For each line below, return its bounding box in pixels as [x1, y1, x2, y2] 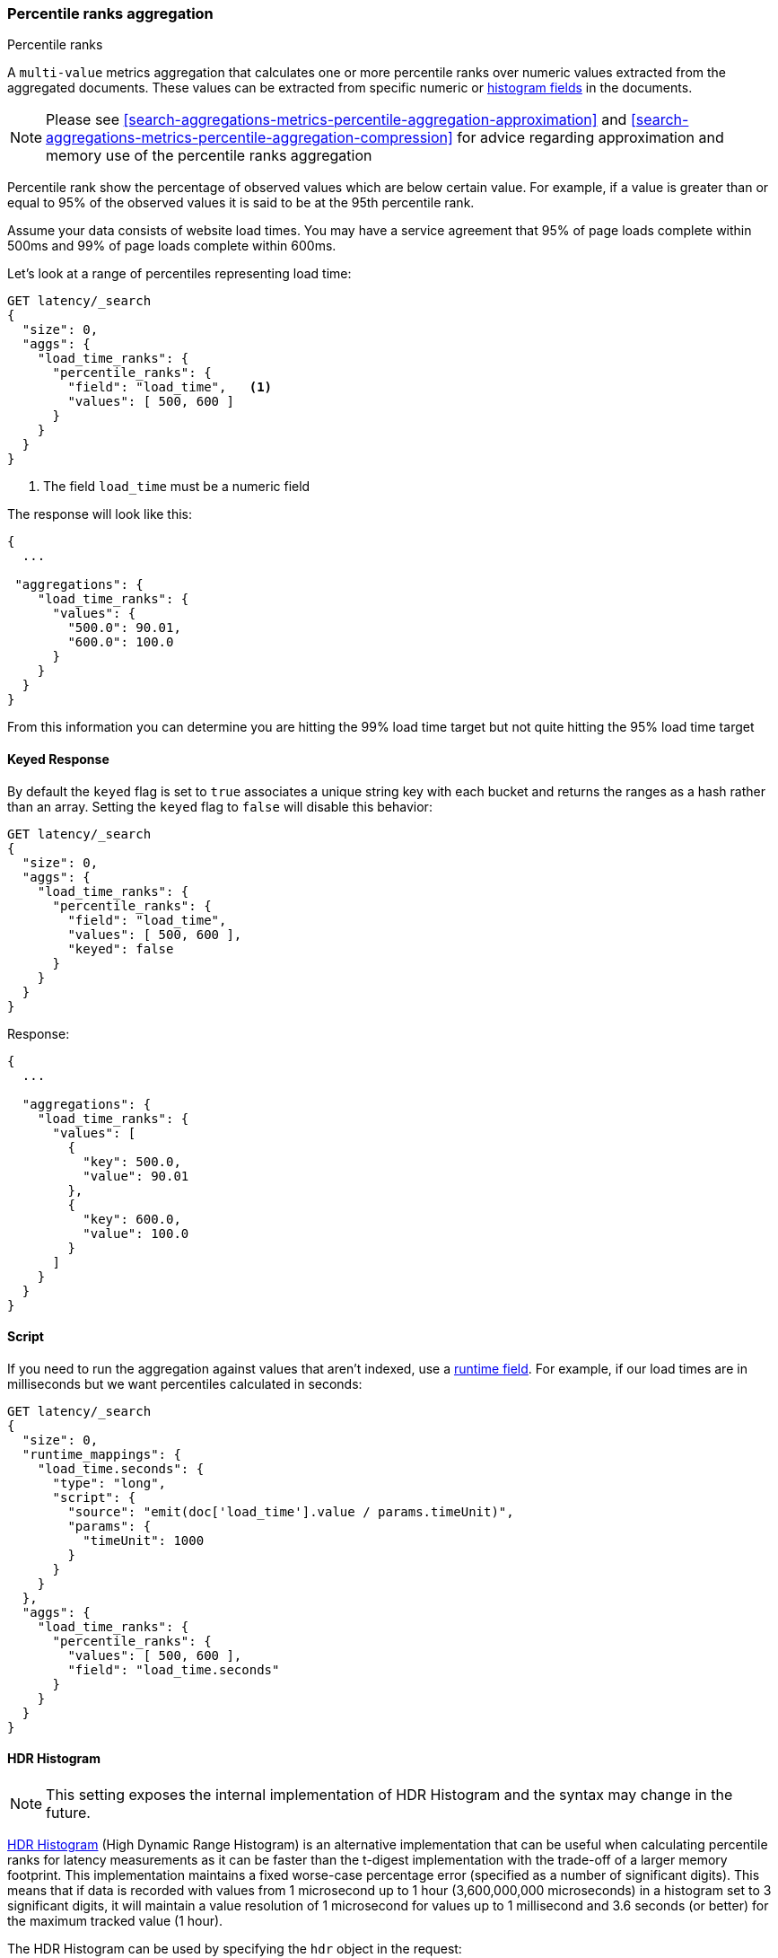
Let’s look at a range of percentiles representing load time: [7, 266, 352, 282]
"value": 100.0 [83, 1225, 189, 1241]
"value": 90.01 [83, 1168, 189, 1183]
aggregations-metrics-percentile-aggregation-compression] [46, 128, 453, 147]
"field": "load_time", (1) [67, 380, 273, 395]
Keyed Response [7, 751, 109, 767]
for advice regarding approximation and [457, 128, 724, 147]
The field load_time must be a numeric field [43, 479, 310, 495]
